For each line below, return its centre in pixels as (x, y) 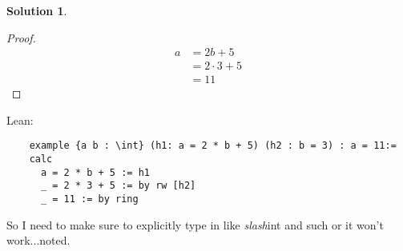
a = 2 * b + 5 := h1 (95, 172)
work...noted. (38, 240)
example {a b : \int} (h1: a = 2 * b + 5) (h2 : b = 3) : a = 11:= (213, 146)
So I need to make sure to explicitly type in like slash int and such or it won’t (195, 224)
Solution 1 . (37, 10)
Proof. (21, 37)
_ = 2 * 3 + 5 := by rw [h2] (118, 186)
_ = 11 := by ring (89, 199)
